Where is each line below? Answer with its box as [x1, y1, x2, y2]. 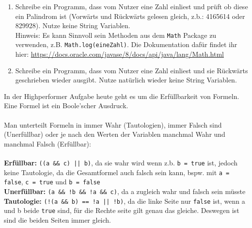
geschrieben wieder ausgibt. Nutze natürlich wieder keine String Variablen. [15, 75, 237, 85]
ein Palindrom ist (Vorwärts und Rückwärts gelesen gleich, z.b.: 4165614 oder [15, 11, 245, 21]
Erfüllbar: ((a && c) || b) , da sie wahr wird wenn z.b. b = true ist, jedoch [4, 158, 238, 168]
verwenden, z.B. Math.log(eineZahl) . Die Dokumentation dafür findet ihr [15, 39, 237, 49]
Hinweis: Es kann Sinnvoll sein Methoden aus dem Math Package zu [15, 30, 217, 40]
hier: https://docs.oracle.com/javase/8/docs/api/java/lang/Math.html [15, 49, 224, 59]
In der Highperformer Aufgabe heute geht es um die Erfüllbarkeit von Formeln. [4, 91, 239, 101]
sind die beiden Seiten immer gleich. [4, 214, 111, 225]
